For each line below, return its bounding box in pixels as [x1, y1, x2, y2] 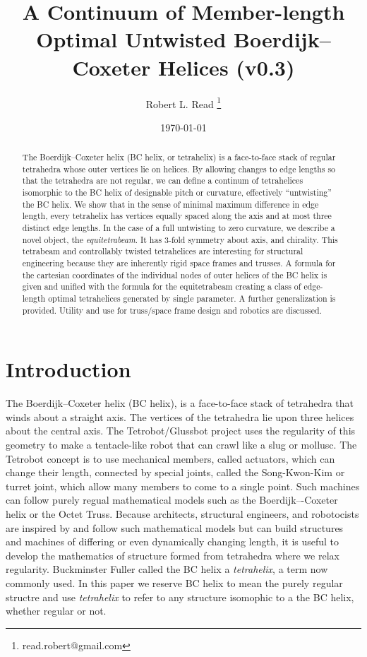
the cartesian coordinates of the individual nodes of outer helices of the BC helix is [22, 268, 327, 280]
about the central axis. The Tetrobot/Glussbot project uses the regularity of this [6, 423, 356, 438]
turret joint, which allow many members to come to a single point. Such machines [6, 478, 360, 493]
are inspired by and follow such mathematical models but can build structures [6, 520, 344, 535]
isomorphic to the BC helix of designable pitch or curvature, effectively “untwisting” [22, 187, 332, 199]
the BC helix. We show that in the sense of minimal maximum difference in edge [22, 198, 319, 210]
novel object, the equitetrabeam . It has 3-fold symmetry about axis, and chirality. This [22, 233, 338, 245]
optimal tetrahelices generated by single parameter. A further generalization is [48, 292, 336, 304]
